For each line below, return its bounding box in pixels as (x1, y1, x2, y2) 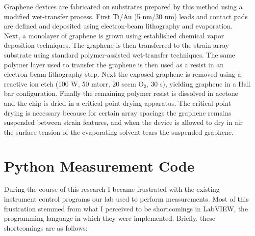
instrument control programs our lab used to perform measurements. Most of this (4, 194, 249, 204)
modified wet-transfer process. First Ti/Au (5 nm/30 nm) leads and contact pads (4, 11, 248, 21)
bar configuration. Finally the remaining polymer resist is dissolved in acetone (4, 88, 238, 98)
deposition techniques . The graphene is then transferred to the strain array (4, 40, 229, 50)
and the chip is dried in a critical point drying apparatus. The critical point (4, 97, 231, 108)
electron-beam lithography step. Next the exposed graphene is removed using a (4, 69, 241, 79)
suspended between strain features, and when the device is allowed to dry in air (4, 117, 243, 127)
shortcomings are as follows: (4, 222, 88, 233)
